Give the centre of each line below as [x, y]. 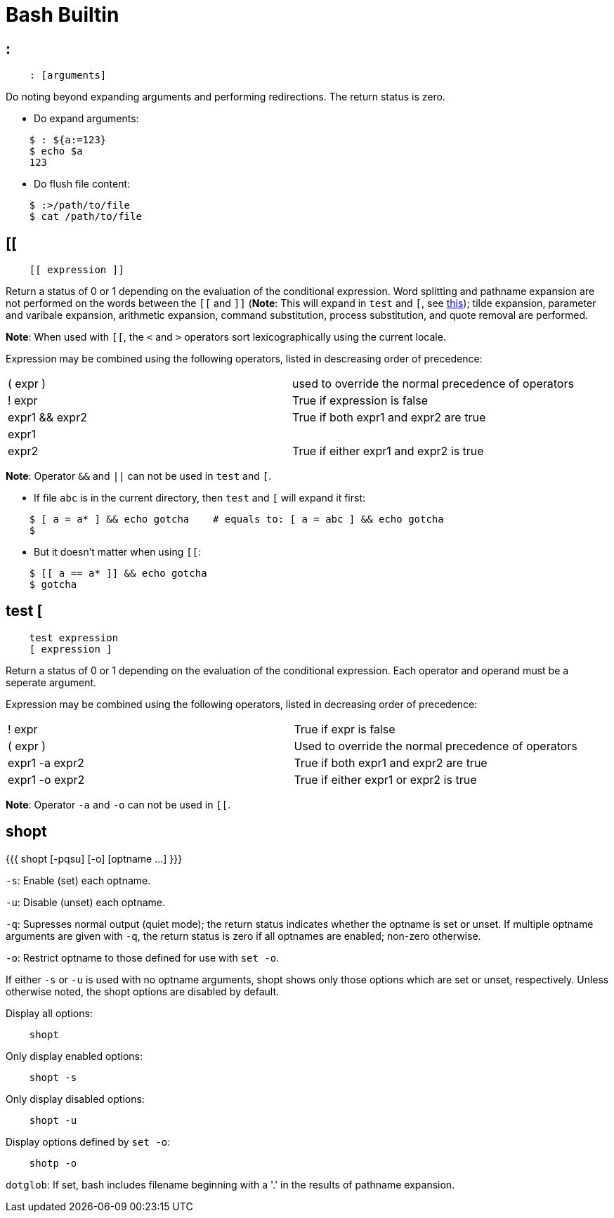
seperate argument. [51, 682]
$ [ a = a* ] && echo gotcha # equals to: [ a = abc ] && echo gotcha [236, 519]
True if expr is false [345, 729]
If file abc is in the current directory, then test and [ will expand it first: [200, 498]
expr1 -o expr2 [46, 779]
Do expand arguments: [86, 119]
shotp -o [53, 1163]
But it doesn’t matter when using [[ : [118, 552]
